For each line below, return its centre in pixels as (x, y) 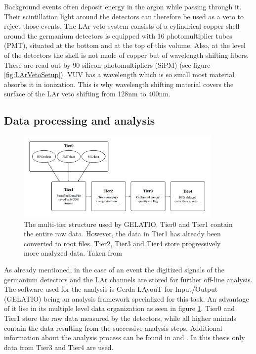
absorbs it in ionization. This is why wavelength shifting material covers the (119, 84)
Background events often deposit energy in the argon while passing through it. (123, 6)
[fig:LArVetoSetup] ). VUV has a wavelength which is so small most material (119, 74)
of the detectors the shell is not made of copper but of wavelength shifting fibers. (127, 55)
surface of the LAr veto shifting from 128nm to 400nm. (87, 94)
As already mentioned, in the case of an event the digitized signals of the (114, 270)
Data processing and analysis (80, 120)
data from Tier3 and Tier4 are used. (59, 347)
